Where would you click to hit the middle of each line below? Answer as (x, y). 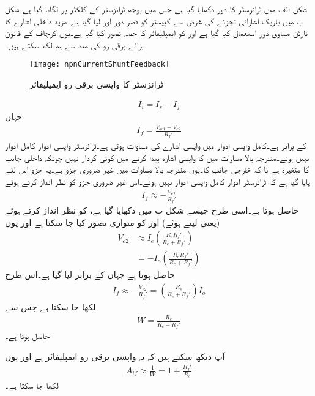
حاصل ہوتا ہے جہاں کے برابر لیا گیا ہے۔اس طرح (90, 275)
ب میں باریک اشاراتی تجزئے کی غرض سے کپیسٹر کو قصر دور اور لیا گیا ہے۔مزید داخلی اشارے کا (154, 21)
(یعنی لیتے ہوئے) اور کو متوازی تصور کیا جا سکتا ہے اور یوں (113, 222)
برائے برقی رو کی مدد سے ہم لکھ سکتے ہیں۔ (74, 44)
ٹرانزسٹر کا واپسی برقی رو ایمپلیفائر (97, 84)
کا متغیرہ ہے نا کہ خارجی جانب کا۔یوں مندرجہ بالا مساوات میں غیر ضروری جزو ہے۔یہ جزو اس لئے (157, 169)
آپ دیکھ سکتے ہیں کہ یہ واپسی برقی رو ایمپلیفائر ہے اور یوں (115, 356)
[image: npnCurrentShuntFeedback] (100, 65)
